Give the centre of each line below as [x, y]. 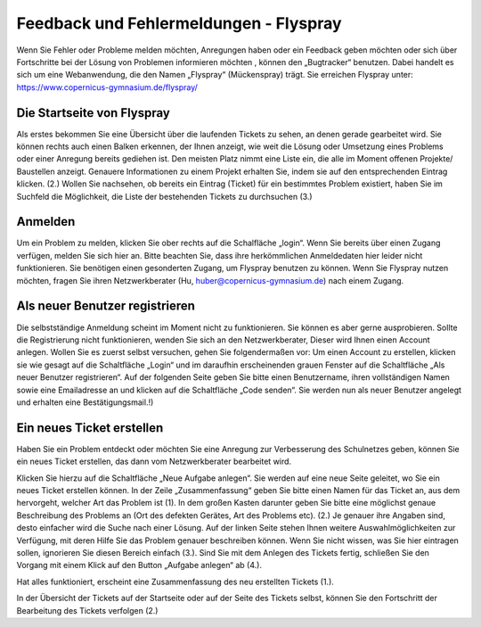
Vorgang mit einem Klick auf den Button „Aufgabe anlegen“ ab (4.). [139, 565]
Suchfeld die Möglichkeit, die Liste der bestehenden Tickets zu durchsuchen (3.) [164, 196]
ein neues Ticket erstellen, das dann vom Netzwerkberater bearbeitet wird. [154, 462]
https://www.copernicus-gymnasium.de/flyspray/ [107, 87]
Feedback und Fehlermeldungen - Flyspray [179, 23]
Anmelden [46, 222]
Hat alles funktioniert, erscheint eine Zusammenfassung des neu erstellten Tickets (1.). [175, 582]
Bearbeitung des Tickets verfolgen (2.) [87, 610]
